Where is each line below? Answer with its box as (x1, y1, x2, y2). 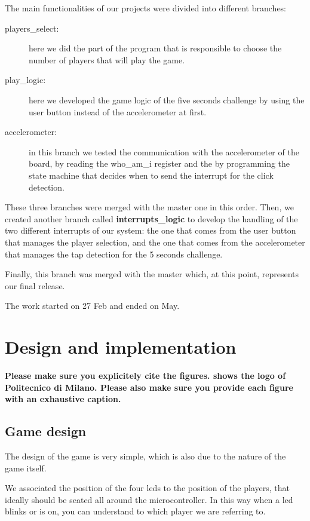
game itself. (5, 461, 47, 474)
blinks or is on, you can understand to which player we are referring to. (5, 505, 266, 517)
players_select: (5, 22, 59, 34)
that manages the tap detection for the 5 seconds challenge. (5, 247, 223, 260)
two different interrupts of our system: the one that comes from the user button (5, 224, 296, 237)
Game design (5, 422, 87, 440)
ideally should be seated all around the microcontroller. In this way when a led (5, 493, 293, 505)
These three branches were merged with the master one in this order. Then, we (5, 201, 294, 213)
